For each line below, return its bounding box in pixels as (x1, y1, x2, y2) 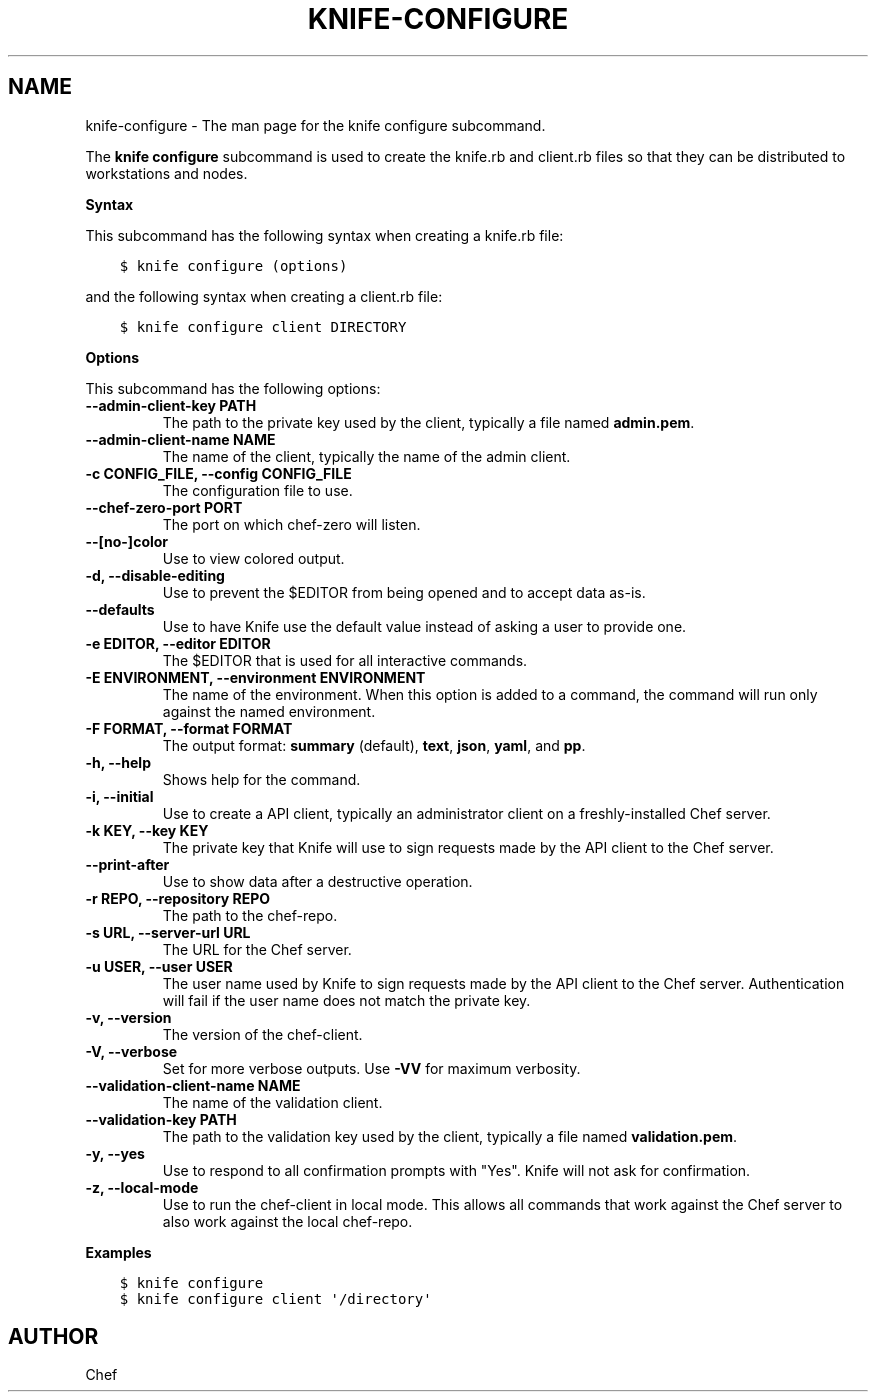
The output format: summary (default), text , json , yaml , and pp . (162, 736, 586, 754)
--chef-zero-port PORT (85, 498, 243, 516)
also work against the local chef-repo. (162, 1212, 413, 1230)
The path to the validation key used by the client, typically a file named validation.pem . (162, 1127, 738, 1145)
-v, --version (85, 1008, 172, 1026)
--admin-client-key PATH (85, 396, 257, 414)
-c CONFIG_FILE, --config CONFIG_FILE (85, 464, 352, 482)
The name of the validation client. (162, 1093, 383, 1111)
